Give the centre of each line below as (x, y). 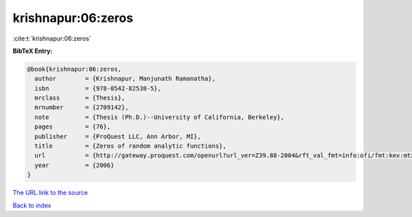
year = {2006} (75, 165)
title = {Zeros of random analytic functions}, (130, 146)
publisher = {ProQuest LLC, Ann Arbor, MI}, (118, 136)
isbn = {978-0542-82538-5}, (98, 88)
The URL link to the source (50, 193)
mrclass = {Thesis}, (80, 98)
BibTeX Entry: (33, 51)
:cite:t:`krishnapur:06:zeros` (52, 38)
